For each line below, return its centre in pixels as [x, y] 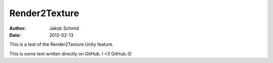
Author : [18, 28]
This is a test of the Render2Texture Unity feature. [61, 44]
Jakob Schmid [64, 28]
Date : [15, 35]
